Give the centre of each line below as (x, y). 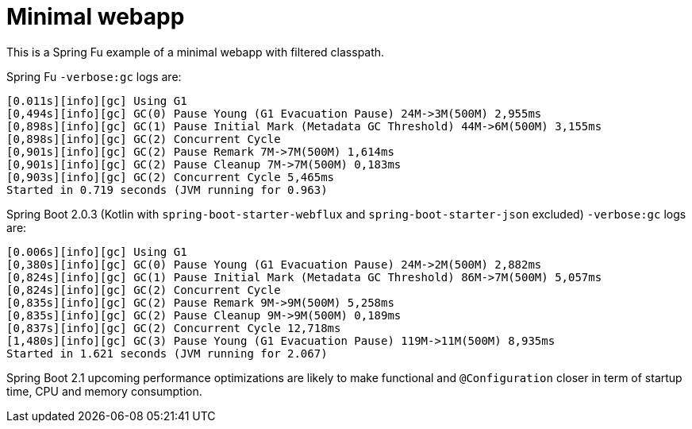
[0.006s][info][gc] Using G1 (97, 251)
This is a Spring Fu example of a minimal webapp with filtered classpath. (196, 52)
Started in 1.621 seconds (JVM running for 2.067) (167, 353)
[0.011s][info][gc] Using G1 (97, 100)
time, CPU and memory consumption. (104, 391)
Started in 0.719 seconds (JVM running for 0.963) (167, 189)
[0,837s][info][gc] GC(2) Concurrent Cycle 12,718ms (174, 328)
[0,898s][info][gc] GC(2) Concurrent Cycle (144, 139)
